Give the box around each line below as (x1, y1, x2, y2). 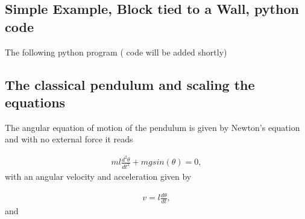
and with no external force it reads (5, 133, 133, 145)
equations (5, 92, 66, 111)
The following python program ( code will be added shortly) (5, 45, 227, 58)
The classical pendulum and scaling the (5, 75, 255, 94)
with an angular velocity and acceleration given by (5, 170, 192, 182)
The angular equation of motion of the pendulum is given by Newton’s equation (5, 121, 300, 133)
